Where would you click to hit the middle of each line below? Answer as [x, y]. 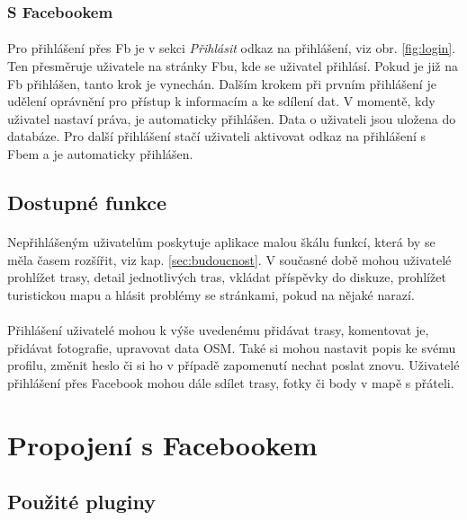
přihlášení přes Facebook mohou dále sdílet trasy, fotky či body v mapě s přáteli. [231, 382]
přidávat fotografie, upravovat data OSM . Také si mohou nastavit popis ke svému [232, 347]
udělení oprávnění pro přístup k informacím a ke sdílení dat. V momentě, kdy [221, 101]
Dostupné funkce [87, 202]
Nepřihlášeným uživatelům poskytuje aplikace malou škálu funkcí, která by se [221, 241]
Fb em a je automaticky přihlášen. [100, 154]
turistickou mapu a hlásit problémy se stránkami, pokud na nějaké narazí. [211, 294]
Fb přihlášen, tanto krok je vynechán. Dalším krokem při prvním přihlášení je [222, 83]
